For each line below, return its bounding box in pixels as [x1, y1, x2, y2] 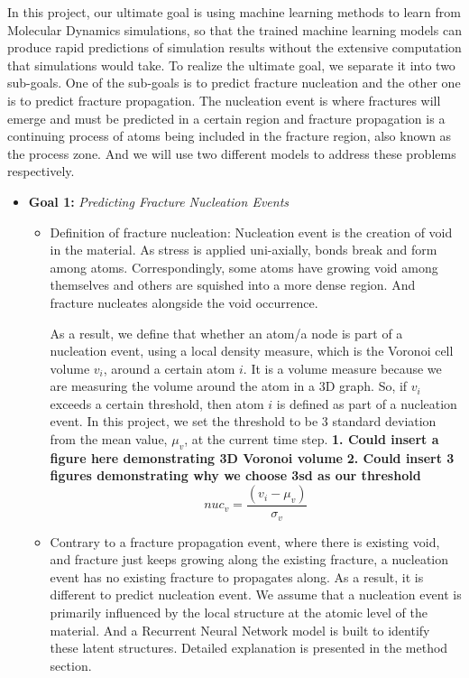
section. [50, 655, 92, 674]
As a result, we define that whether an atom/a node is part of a [50, 323, 403, 342]
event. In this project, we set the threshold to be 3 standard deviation [50, 412, 437, 431]
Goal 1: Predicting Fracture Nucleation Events [28, 191, 290, 210]
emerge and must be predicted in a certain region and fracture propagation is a [7, 108, 446, 127]
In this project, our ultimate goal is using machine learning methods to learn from [7, 3, 461, 21]
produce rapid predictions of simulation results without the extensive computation [7, 38, 462, 57]
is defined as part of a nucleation [276, 394, 457, 413]
